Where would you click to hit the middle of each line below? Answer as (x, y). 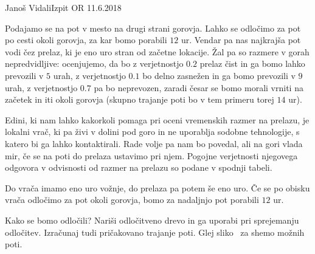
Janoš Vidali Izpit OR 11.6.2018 (63, 7)
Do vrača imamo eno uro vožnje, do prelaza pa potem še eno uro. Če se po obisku (157, 187)
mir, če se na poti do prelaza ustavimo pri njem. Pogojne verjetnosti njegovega (151, 155)
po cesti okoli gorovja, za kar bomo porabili (86, 40)
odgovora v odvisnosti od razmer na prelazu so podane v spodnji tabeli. (139, 167)
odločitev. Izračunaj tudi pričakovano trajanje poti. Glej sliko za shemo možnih (155, 232)
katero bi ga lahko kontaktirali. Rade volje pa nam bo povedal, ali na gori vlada (154, 143)
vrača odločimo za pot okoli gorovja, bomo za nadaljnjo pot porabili (132, 200)
